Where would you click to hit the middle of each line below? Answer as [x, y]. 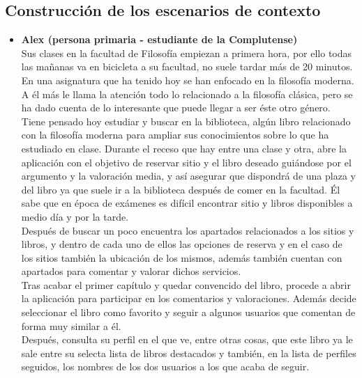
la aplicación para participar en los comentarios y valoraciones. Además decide [189, 298]
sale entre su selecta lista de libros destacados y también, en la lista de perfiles [189, 353]
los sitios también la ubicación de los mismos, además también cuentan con [182, 257]
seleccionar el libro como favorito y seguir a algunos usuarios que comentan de [188, 312]
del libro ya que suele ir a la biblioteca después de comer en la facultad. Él [181, 189]
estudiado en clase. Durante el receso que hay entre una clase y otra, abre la [184, 148]
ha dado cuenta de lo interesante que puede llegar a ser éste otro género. [176, 108]
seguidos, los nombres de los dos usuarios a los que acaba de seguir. [165, 367]
